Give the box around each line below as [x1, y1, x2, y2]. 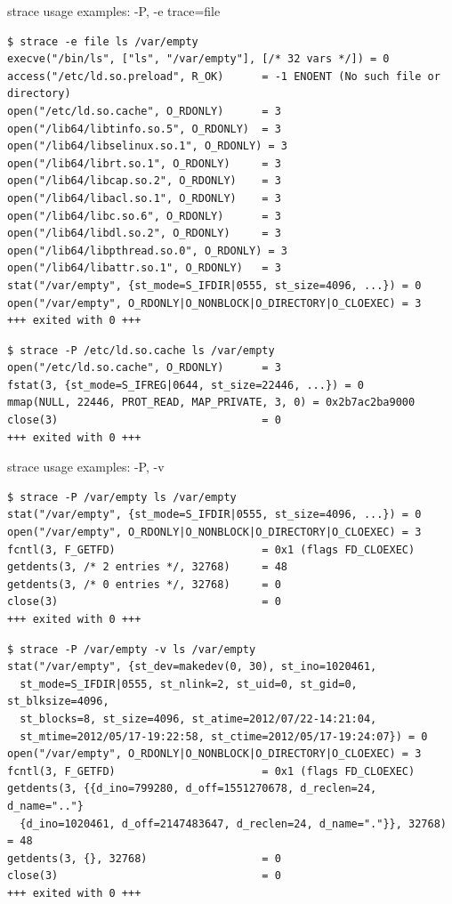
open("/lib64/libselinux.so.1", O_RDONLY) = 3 [7, 140, 287, 153]
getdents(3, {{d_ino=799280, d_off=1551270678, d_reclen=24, [7, 782, 377, 795]
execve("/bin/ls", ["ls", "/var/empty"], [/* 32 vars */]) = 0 [7, 52, 390, 66]
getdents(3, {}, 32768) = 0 [7, 852, 281, 865]
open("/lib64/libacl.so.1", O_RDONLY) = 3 [7, 191, 281, 205]
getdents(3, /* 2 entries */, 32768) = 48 [7, 561, 287, 574]
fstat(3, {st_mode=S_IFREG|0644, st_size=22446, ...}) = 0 [7, 378, 364, 391]
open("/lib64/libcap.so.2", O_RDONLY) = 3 [7, 174, 281, 188]
